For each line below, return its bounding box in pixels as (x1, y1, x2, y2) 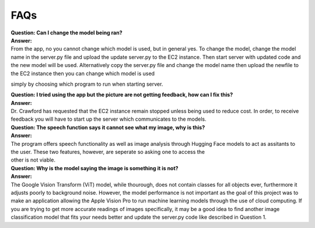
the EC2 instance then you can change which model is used (10, 70, 155, 77)
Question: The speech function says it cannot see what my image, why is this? (10, 124, 205, 131)
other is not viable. (10, 156, 55, 163)
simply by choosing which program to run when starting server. (10, 80, 163, 87)
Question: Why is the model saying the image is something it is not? (10, 164, 178, 171)
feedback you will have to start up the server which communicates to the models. (10, 115, 206, 122)
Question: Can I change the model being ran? (10, 29, 123, 36)
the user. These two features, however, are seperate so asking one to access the (10, 149, 205, 156)
